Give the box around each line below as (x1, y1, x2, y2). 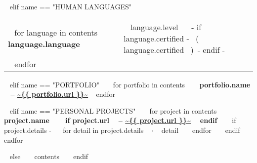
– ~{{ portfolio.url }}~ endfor (10, 89, 116, 99)
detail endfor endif (161, 124, 240, 135)
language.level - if (130, 21, 202, 33)
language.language (8, 38, 80, 50)
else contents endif (9, 151, 88, 162)
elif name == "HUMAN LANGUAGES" (9, 1, 132, 11)
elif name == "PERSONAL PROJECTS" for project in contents (9, 105, 217, 116)
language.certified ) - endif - (124, 43, 225, 55)
